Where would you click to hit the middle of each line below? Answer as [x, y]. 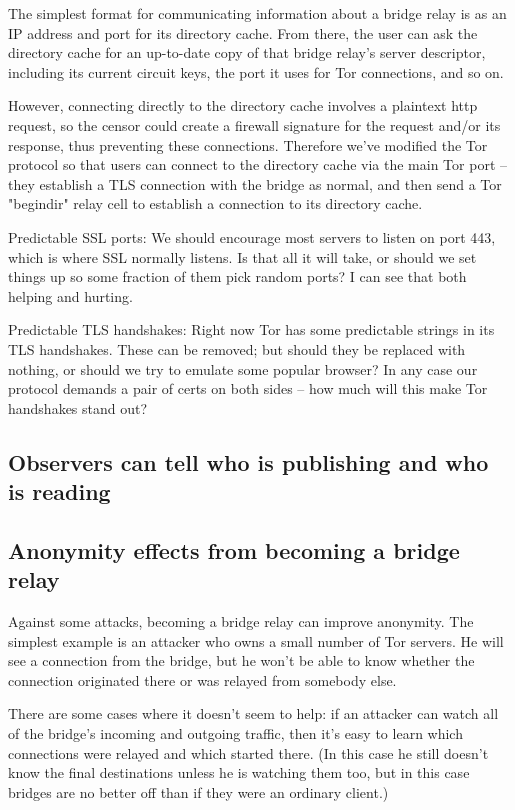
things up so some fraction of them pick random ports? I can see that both [237, 276]
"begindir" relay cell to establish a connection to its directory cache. [215, 203]
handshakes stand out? [78, 407]
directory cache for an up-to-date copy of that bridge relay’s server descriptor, [247, 52]
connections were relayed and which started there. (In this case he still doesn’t [248, 752]
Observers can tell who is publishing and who [248, 461]
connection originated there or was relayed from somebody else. [202, 679]
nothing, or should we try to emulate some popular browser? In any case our [243, 368]
